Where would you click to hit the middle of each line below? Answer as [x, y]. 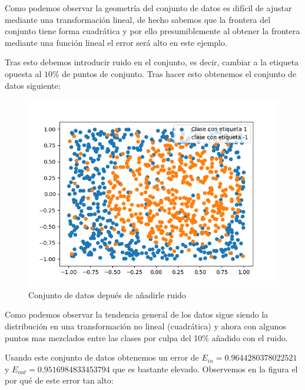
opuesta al [23, 73]
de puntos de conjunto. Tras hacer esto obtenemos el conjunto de [179, 73]
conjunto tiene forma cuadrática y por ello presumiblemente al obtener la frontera [152, 31]
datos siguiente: [33, 85]
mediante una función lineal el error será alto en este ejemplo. [116, 42]
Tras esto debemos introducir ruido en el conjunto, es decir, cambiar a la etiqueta [152, 62]
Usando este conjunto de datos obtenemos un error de [102, 357]
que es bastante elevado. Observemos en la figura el [205, 369]
